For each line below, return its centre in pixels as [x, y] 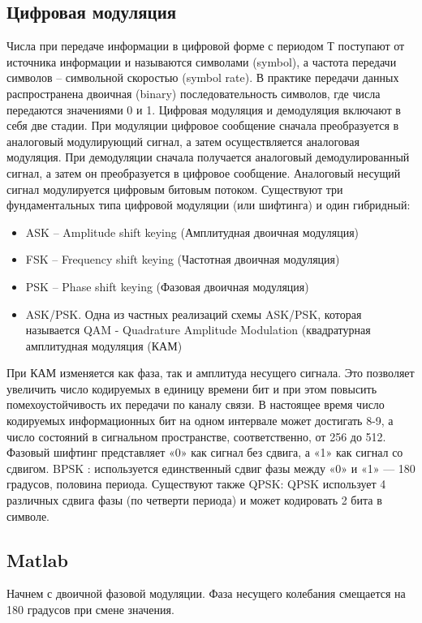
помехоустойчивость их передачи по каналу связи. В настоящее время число [196, 404]
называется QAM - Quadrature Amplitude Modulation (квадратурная [198, 330]
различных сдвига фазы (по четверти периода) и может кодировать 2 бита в [194, 500]
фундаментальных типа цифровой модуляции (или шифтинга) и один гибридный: [209, 205]
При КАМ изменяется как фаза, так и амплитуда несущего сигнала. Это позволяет [211, 373]
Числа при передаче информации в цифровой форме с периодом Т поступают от [206, 46]
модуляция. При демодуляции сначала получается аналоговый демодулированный [208, 157]
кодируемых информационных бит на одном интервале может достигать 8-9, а [200, 421]
